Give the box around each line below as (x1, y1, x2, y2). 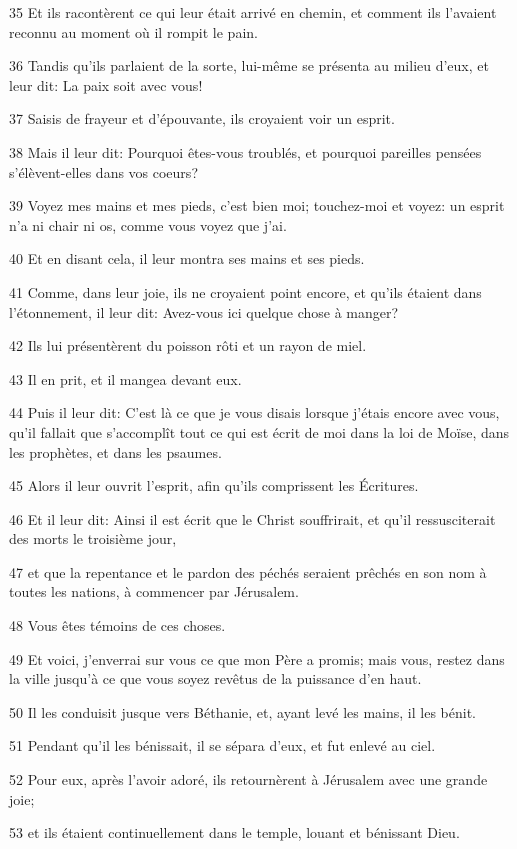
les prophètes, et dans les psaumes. (9, 441, 222, 462)
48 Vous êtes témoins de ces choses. (9, 615, 226, 636)
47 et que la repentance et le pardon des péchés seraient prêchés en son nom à (9, 561, 487, 582)
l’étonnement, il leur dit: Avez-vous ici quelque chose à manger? (9, 301, 399, 322)
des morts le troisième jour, (9, 528, 177, 549)
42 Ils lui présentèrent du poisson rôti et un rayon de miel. (9, 335, 367, 356)
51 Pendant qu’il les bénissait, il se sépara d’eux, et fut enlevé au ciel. (9, 735, 436, 756)
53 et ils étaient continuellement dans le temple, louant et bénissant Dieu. (9, 822, 460, 843)
